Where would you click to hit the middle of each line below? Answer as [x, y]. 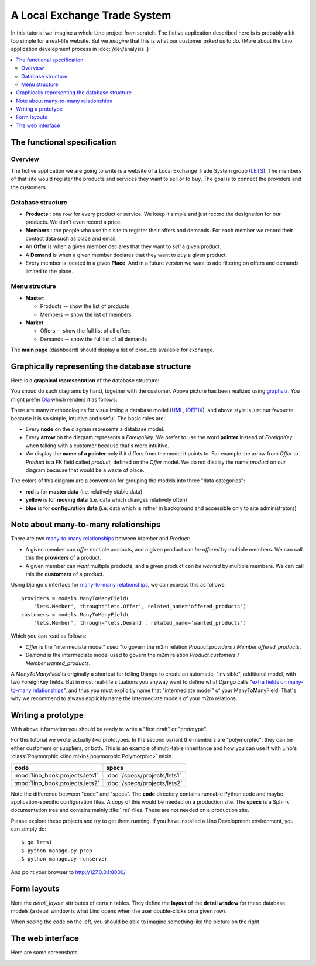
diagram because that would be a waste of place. [85, 470]
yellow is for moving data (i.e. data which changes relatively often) [106, 500]
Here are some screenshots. [45, 953]
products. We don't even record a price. [74, 222]
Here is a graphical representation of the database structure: [85, 381]
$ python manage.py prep [57, 851]
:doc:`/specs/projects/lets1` [144, 775]
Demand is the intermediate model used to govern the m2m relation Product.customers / [132, 655]
